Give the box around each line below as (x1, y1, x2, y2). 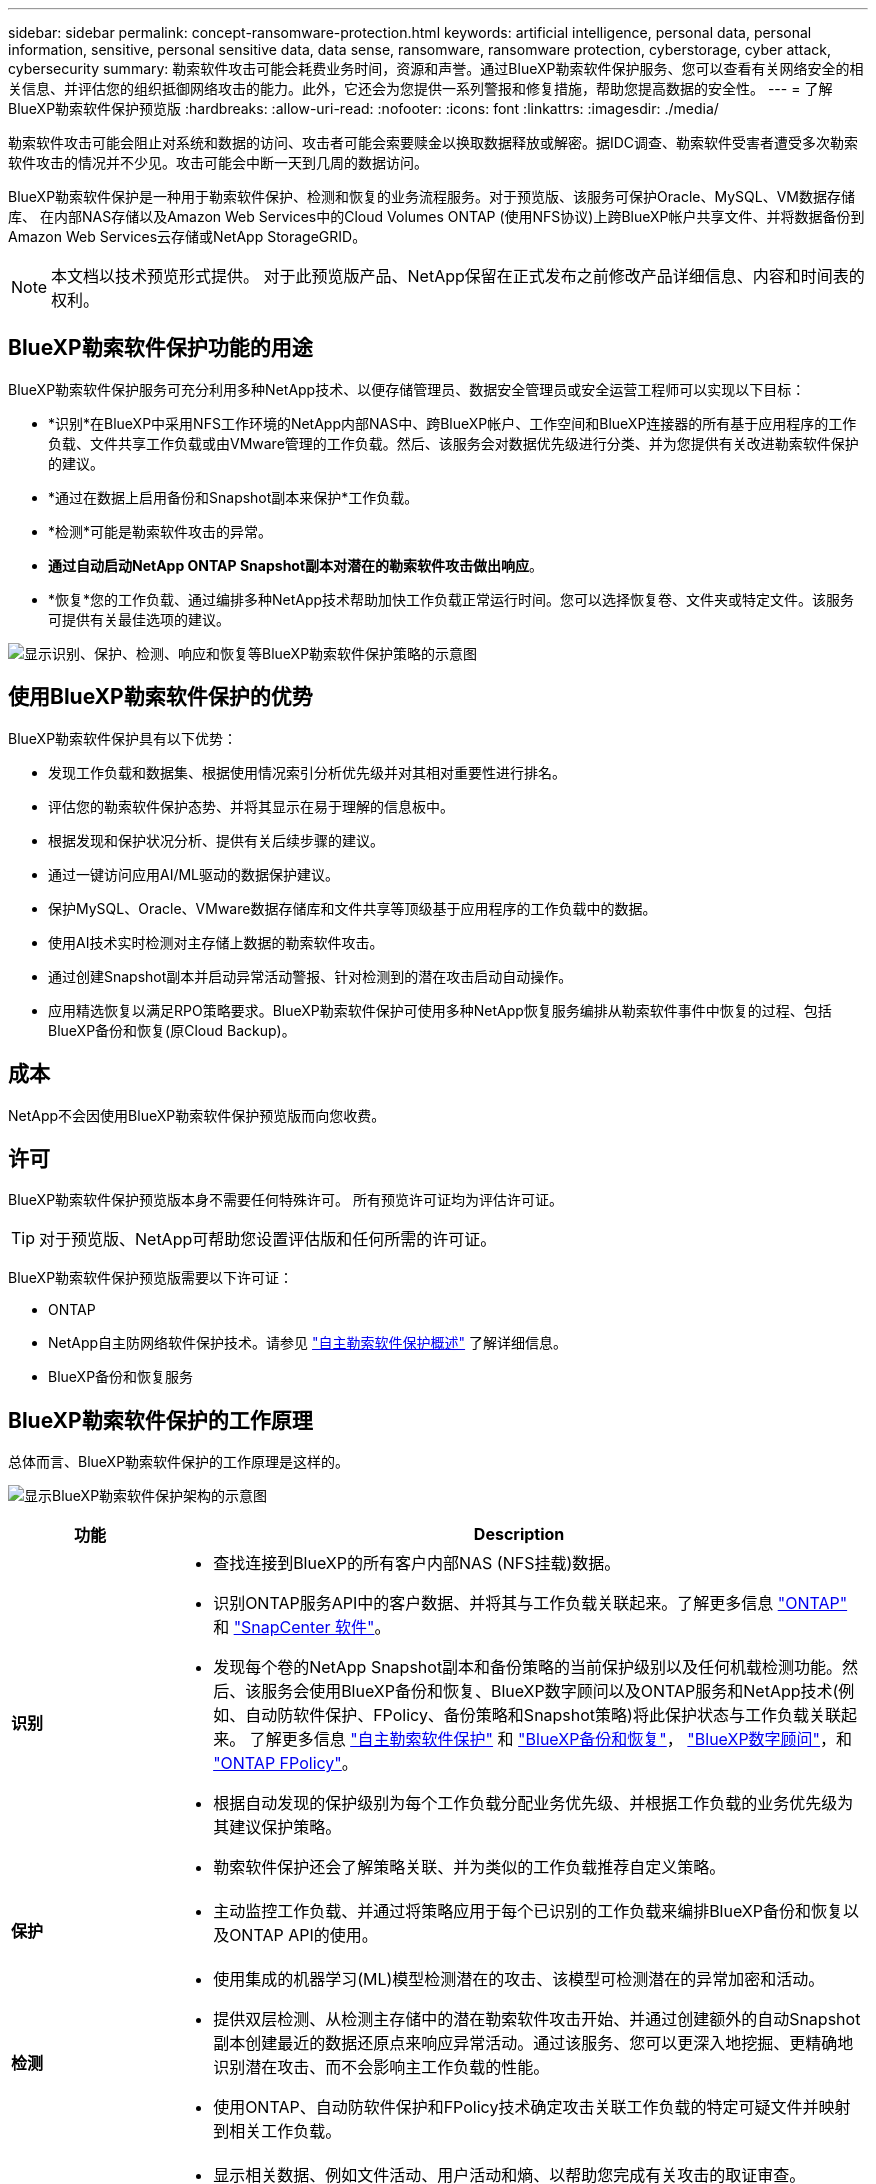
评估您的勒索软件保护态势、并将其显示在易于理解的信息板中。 (48, 797, 454, 815)
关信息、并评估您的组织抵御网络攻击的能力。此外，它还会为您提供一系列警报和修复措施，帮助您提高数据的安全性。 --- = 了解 (8, 80, 833, 97)
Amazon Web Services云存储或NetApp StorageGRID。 (8, 228, 367, 245)
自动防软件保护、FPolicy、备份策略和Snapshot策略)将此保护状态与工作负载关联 (245, 1705, 841, 1726)
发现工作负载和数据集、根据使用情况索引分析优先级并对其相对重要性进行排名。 (48, 763, 566, 781)
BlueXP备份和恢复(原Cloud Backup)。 (48, 1021, 296, 1039)
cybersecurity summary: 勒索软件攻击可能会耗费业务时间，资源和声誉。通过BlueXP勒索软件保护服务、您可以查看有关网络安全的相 (8, 60, 864, 77)
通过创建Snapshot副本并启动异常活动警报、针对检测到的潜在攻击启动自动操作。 (48, 967, 573, 985)
